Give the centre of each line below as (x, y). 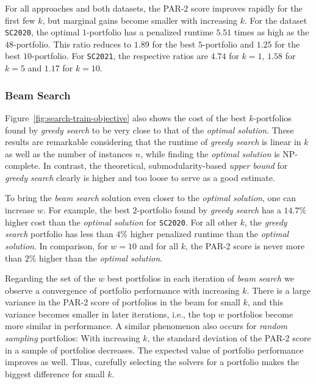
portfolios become (260, 314)
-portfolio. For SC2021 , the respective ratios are (120, 56)
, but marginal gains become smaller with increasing (140, 20)
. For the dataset (276, 20)
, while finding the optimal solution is (210, 153)
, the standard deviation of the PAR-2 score (229, 338)
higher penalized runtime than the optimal (210, 234)
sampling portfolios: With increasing (73, 338)
